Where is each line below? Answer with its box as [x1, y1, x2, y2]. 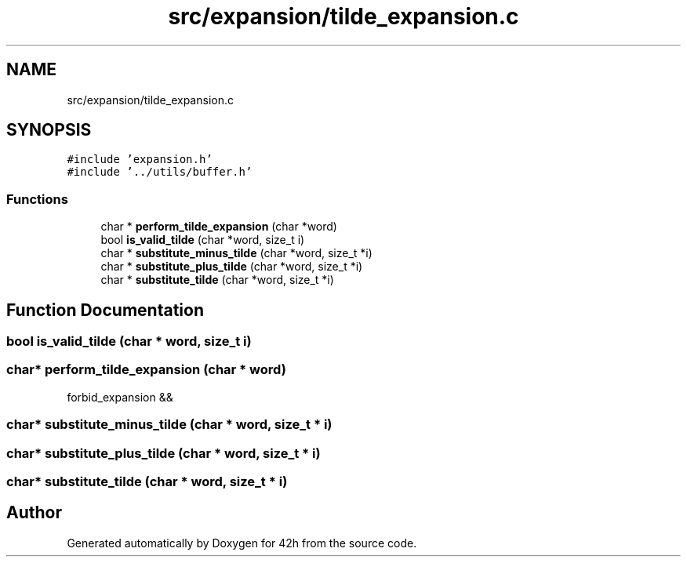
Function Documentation [6, 300, 204, 320]
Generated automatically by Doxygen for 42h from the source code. [67, 536, 417, 550]
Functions [6, 191, 68, 207]
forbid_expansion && [67, 390, 173, 404]
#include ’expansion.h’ [67, 153, 213, 166]
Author [6, 503, 62, 523]
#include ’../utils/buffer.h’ [67, 165, 253, 179]
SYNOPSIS [6, 120, 92, 140]
